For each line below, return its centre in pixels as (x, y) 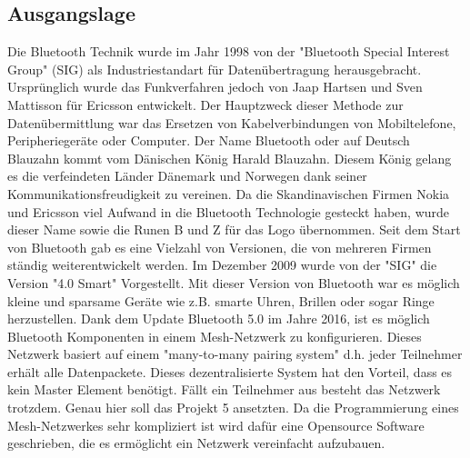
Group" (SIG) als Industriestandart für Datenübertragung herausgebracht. (215, 69)
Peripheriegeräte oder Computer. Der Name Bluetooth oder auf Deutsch (209, 140)
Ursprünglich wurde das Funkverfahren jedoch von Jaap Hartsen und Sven (215, 87)
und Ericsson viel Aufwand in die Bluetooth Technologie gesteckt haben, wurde (229, 211)
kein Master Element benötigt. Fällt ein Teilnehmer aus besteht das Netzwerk (224, 389)
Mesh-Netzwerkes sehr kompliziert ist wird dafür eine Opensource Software (216, 425)
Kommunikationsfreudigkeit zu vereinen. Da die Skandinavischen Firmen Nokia (229, 193)
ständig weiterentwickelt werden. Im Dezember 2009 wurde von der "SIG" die (222, 265)
